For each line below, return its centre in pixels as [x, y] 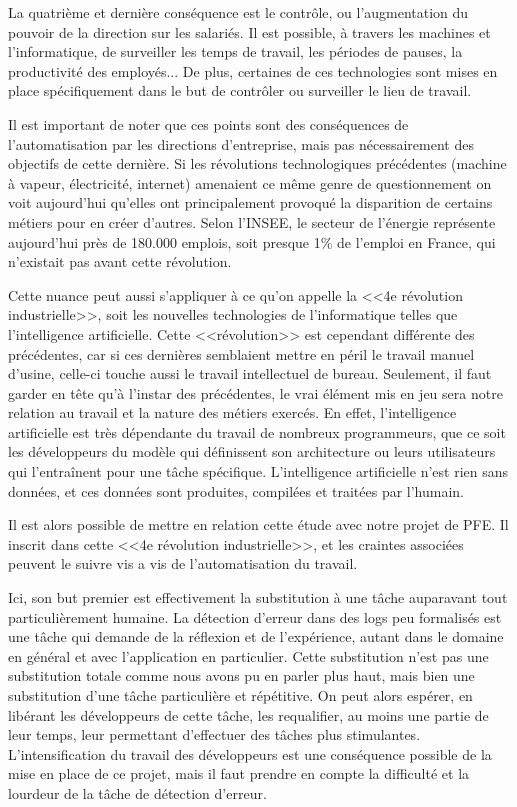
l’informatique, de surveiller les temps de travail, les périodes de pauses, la [235, 51]
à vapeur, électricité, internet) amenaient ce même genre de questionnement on [250, 182]
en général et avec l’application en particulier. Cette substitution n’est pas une [248, 655]
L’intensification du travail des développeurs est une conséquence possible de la [250, 753]
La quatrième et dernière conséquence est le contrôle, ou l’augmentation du [238, 12]
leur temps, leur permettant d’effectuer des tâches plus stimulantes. [214, 734]
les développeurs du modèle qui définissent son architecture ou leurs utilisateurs [252, 451]
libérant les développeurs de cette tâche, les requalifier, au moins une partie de [248, 714]
